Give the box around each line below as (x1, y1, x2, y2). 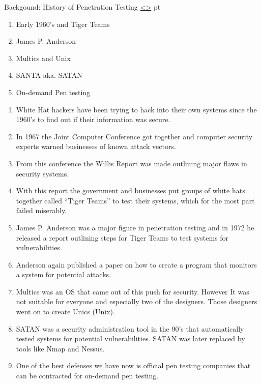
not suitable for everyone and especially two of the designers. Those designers (16, 296, 257, 307)
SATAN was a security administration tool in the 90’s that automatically (16, 323, 244, 334)
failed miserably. (16, 205, 67, 216)
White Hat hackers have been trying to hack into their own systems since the (16, 104, 257, 114)
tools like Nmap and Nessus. (16, 343, 105, 353)
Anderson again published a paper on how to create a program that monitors (16, 259, 257, 270)
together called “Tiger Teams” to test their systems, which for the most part (16, 195, 255, 205)
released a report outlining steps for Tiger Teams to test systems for (16, 232, 229, 243)
